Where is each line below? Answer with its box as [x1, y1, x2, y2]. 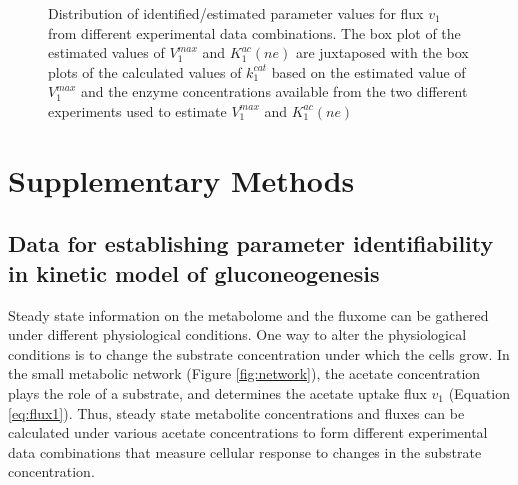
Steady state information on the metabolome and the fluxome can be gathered [8, 304, 489, 325]
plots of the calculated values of [48, 61, 242, 82]
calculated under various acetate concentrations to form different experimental [8, 422, 488, 443]
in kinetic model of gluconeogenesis [8, 257, 380, 288]
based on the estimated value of [271, 61, 466, 82]
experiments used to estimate [48, 100, 227, 121]
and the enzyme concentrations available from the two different [81, 81, 468, 102]
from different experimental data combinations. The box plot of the [48, 22, 461, 43]
